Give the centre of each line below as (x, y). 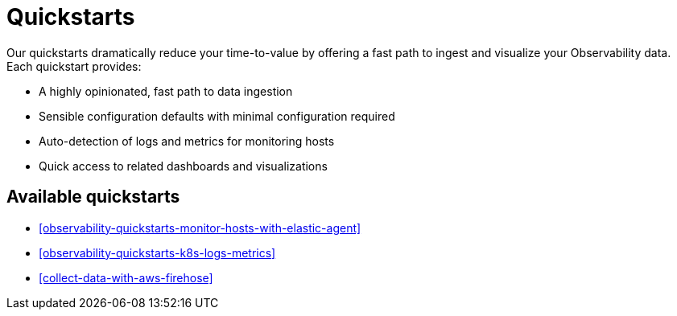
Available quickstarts (93, 197)
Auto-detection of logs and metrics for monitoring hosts (187, 141)
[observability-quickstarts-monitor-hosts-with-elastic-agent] (200, 228)
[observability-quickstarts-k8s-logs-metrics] (157, 252)
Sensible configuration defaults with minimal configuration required (217, 116)
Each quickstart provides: (74, 66)
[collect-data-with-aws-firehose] (126, 277)
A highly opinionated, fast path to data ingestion (166, 91)
